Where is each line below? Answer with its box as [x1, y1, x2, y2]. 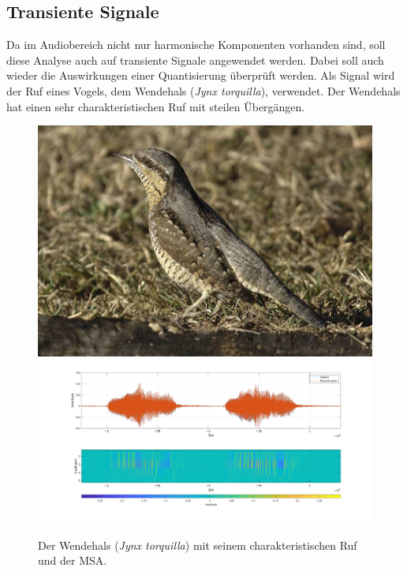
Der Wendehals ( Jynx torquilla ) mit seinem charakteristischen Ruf [38, 536, 357, 553]
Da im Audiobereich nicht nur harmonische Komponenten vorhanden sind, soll [6, 36, 386, 53]
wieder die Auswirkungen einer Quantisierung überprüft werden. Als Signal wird [6, 67, 395, 84]
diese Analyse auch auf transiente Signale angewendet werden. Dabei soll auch [6, 51, 384, 68]
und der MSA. [38, 552, 107, 569]
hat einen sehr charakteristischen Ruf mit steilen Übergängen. [6, 98, 305, 114]
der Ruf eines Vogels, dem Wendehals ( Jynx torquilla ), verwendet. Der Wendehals [6, 82, 401, 99]
